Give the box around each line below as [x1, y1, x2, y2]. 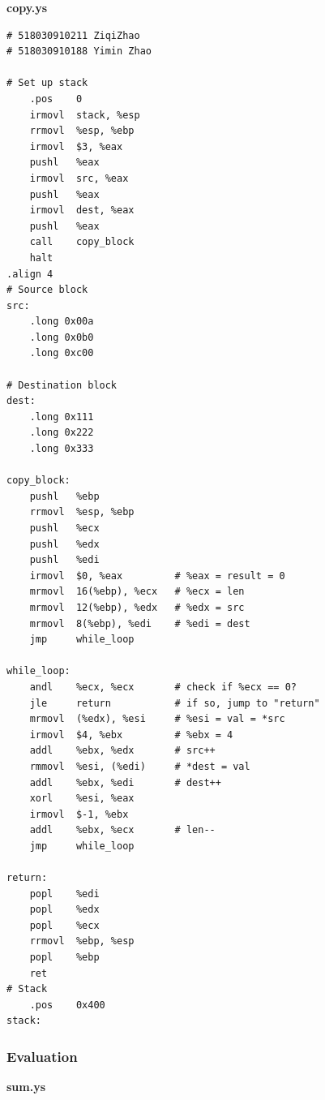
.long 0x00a [29, 316, 94, 328]
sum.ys [6, 1078, 46, 1095]
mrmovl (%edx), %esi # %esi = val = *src [29, 713, 285, 725]
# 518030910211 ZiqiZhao [6, 29, 140, 41]
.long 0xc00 [29, 347, 94, 359]
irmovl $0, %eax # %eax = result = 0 [29, 569, 285, 582]
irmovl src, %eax [29, 172, 129, 184]
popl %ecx [29, 919, 100, 931]
